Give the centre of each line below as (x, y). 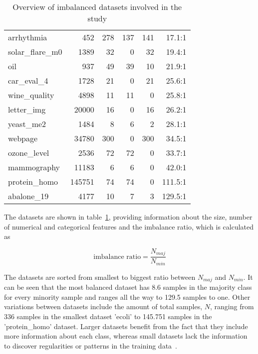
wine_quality (31, 95)
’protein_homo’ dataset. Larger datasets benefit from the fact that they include (126, 326)
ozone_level (29, 153)
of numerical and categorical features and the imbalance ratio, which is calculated (129, 226)
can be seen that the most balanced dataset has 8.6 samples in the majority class (128, 287)
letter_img (27, 109)
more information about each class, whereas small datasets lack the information (126, 336)
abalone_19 (28, 196)
